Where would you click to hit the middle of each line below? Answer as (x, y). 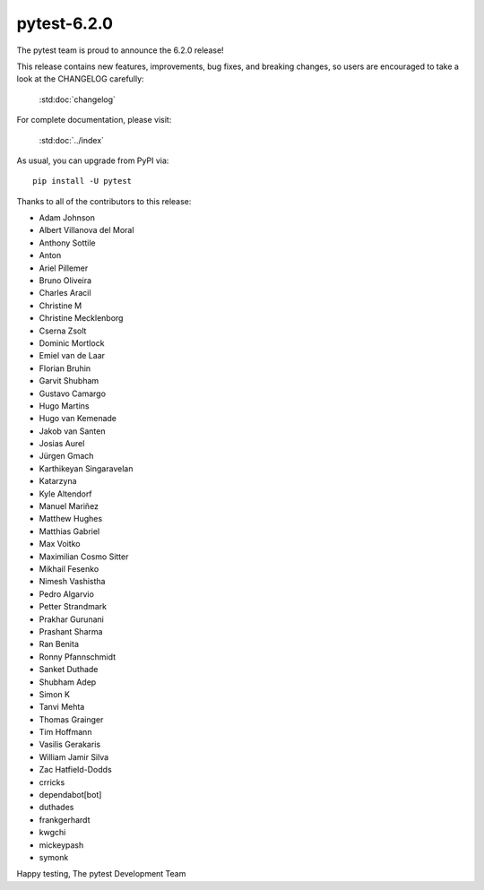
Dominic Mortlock (72, 343)
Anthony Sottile (67, 243)
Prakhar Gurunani (72, 619)
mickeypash (61, 845)
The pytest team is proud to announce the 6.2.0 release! (120, 50)
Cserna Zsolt (63, 331)
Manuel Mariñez (69, 506)
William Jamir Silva (74, 756)
